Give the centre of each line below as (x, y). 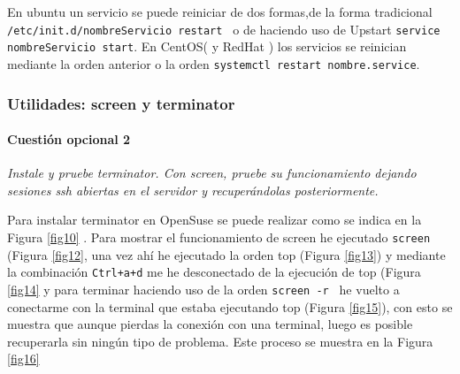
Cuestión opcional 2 (69, 139)
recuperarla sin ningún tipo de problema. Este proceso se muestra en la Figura (220, 341)
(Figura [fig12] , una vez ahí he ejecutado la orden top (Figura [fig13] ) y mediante (226, 254)
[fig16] (23, 359)
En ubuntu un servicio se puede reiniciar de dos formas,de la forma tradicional (220, 11)
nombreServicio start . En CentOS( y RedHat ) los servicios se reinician (207, 46)
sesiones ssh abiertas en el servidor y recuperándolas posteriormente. (193, 190)
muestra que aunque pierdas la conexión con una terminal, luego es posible (210, 324)
